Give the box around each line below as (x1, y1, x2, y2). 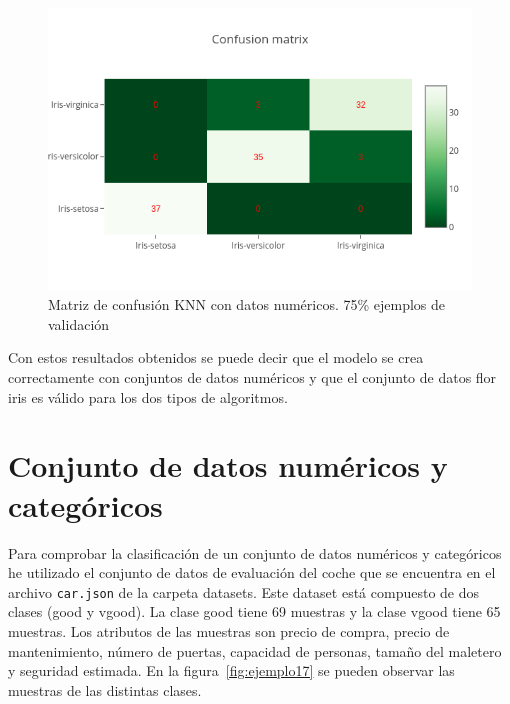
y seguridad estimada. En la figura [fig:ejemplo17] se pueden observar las (8, 660, 455, 681)
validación (48, 313, 110, 334)
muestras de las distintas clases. (8, 679, 202, 700)
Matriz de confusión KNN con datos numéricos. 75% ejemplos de (48, 294, 446, 315)
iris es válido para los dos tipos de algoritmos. (8, 386, 288, 407)
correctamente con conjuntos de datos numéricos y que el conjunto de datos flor (8, 367, 497, 388)
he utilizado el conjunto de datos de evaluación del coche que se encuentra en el (8, 562, 496, 583)
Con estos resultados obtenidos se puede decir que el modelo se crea (8, 347, 424, 368)
